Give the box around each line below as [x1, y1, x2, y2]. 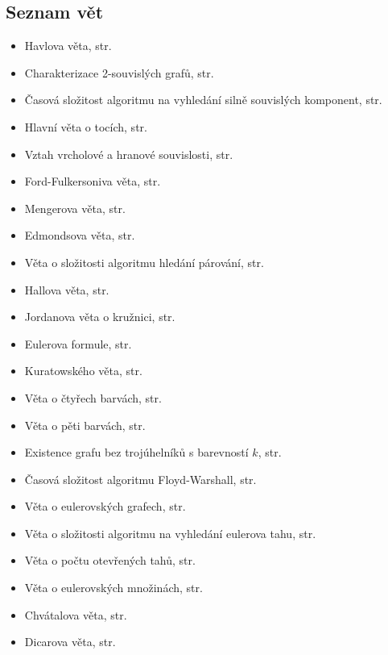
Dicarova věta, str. [24, 633, 116, 650]
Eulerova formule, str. [24, 335, 132, 352]
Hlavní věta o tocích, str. [24, 118, 147, 135]
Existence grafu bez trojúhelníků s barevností [24, 444, 249, 461]
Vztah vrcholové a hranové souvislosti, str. [24, 145, 233, 162]
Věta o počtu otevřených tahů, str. [24, 552, 196, 569]
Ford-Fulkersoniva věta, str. [24, 173, 161, 190]
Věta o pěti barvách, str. [24, 416, 146, 433]
